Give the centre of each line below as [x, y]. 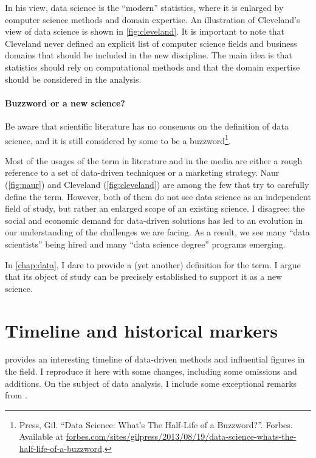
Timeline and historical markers [141, 330]
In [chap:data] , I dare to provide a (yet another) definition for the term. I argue [153, 264]
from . [16, 395]
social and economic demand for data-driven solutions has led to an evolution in [154, 220]
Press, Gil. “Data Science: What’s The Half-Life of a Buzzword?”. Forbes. [156, 424]
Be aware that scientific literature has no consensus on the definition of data [147, 126]
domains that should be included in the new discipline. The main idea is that [149, 55]
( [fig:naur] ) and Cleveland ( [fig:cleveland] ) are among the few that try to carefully [157, 184]
